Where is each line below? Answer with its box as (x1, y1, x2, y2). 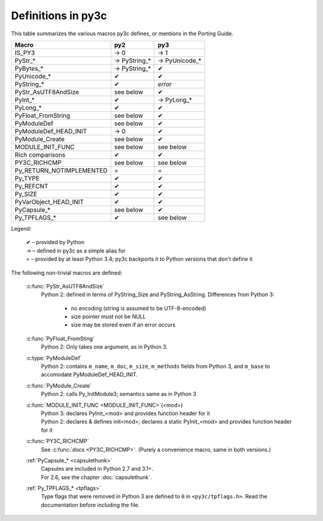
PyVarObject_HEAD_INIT (14, 197, 84, 206)
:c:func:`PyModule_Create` (26, 382, 92, 389)
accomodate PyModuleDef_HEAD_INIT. (41, 371, 138, 378)
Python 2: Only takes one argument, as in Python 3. (41, 343, 168, 351)
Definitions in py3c (11, 9, 107, 22)
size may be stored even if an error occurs (71, 321, 176, 328)
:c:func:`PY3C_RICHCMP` (26, 437, 89, 445)
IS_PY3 (14, 48, 35, 57)
